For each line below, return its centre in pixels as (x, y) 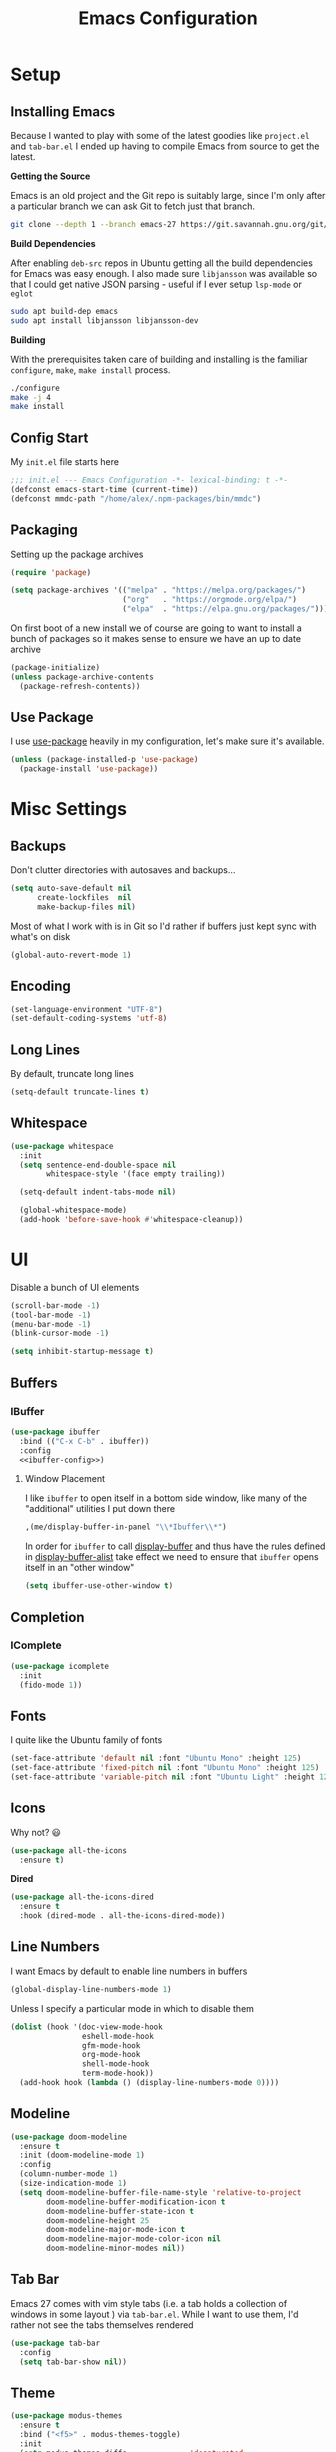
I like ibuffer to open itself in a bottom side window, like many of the (166, 1498)
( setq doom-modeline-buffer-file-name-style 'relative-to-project (160, 2192)
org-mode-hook (111, 2055)
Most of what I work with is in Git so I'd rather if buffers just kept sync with (163, 926)
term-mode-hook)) (118, 2073)
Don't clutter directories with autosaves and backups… (123, 870)
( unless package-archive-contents (82, 677)
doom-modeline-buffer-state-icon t (120, 2211)
